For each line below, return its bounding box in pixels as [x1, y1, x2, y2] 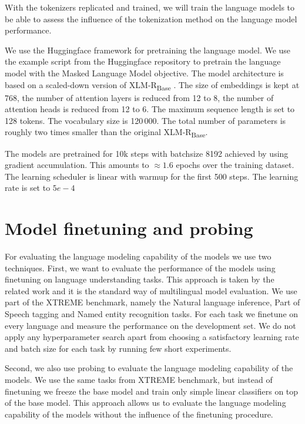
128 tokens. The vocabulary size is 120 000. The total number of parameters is [5, 114, 286, 126]
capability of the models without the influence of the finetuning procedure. [5, 408, 273, 420]
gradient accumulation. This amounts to [5, 159, 149, 171]
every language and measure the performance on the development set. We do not [5, 319, 296, 331]
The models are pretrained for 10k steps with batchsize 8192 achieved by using [5, 147, 289, 159]
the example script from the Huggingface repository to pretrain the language [5, 55, 281, 68]
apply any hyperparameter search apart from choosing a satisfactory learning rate [5, 331, 299, 343]
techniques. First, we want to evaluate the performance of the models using [5, 261, 276, 274]
